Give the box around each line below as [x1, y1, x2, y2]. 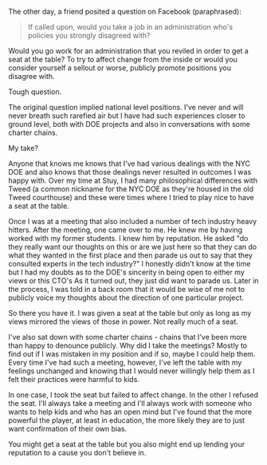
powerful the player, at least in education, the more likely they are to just [8, 416, 245, 425]
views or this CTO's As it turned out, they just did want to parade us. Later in [8, 276, 259, 286]
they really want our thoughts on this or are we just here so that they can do [8, 242, 257, 251]
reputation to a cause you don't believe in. [8, 448, 147, 457]
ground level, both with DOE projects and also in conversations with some [8, 120, 251, 128]
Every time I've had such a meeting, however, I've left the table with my [8, 358, 242, 367]
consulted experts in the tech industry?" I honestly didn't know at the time [8, 259, 251, 268]
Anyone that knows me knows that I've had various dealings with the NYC [8, 159, 251, 168]
